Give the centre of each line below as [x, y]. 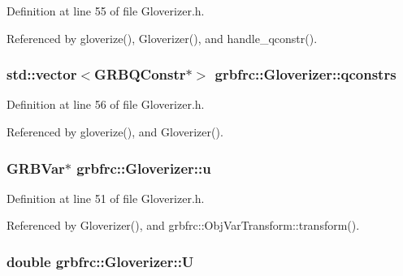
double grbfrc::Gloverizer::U [100, 261]
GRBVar [36, 168]
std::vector [42, 74]
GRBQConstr [140, 74]
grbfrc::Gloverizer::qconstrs [305, 74]
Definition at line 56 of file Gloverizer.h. [106, 104]
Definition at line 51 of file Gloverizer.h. [106, 198]
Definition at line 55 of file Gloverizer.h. [106, 11]
